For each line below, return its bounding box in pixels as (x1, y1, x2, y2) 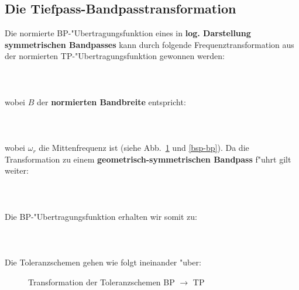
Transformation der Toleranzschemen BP (28, 275, 175, 288)
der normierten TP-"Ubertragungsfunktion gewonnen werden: (5, 50, 225, 62)
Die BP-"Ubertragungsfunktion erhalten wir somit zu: (5, 210, 197, 222)
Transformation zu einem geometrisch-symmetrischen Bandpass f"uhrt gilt (5, 153, 291, 165)
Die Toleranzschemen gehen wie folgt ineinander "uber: (5, 256, 201, 268)
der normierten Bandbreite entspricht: (36, 95, 186, 108)
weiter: (5, 164, 29, 177)
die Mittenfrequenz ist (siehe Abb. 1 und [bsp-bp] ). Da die (39, 141, 249, 154)
